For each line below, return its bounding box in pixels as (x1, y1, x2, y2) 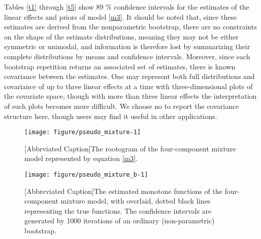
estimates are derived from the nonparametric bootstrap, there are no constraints (4, 21, 257, 32)
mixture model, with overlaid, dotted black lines (60, 195, 211, 206)
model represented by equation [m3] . (24, 153, 138, 164)
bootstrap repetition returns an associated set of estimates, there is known (4, 61, 236, 71)
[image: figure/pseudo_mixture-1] (24, 129, 141, 136)
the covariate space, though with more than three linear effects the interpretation (4, 91, 257, 101)
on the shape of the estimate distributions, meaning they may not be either (4, 31, 239, 42)
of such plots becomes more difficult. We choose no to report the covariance (4, 100, 239, 111)
